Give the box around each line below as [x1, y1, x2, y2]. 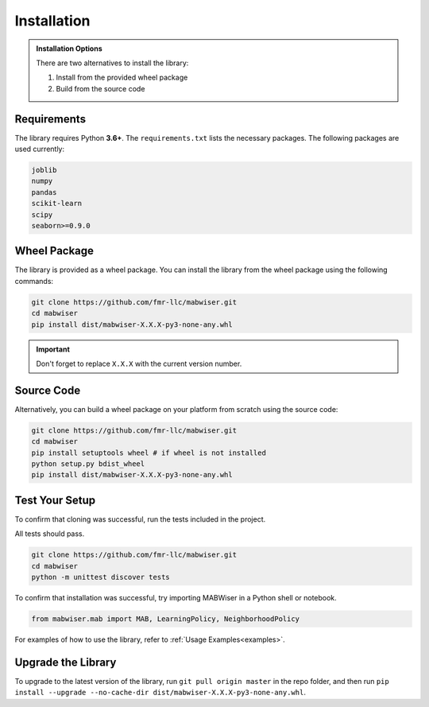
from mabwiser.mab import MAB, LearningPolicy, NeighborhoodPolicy [31, 615, 300, 623]
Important [36, 344, 71, 354]
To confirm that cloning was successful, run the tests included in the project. [14, 514, 266, 524]
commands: [14, 276, 54, 286]
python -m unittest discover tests [31, 573, 170, 582]
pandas [31, 188, 57, 196]
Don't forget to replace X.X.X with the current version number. [36, 359, 242, 368]
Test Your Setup [14, 493, 96, 507]
